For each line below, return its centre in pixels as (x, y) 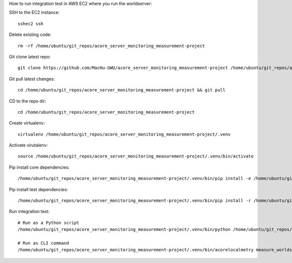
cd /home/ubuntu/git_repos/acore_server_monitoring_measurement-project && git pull (122, 90)
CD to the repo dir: (27, 101)
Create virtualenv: (27, 123)
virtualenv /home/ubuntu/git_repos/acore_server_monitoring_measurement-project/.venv (124, 134)
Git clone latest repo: (30, 56)
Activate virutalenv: (28, 145)
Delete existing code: (30, 35)
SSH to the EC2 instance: (34, 13)
